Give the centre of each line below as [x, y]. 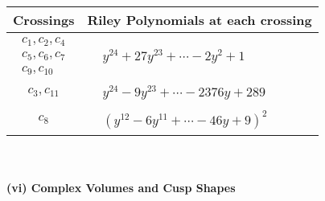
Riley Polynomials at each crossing [200, 20]
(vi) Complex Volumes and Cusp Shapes [121, 188]
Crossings [44, 20]
